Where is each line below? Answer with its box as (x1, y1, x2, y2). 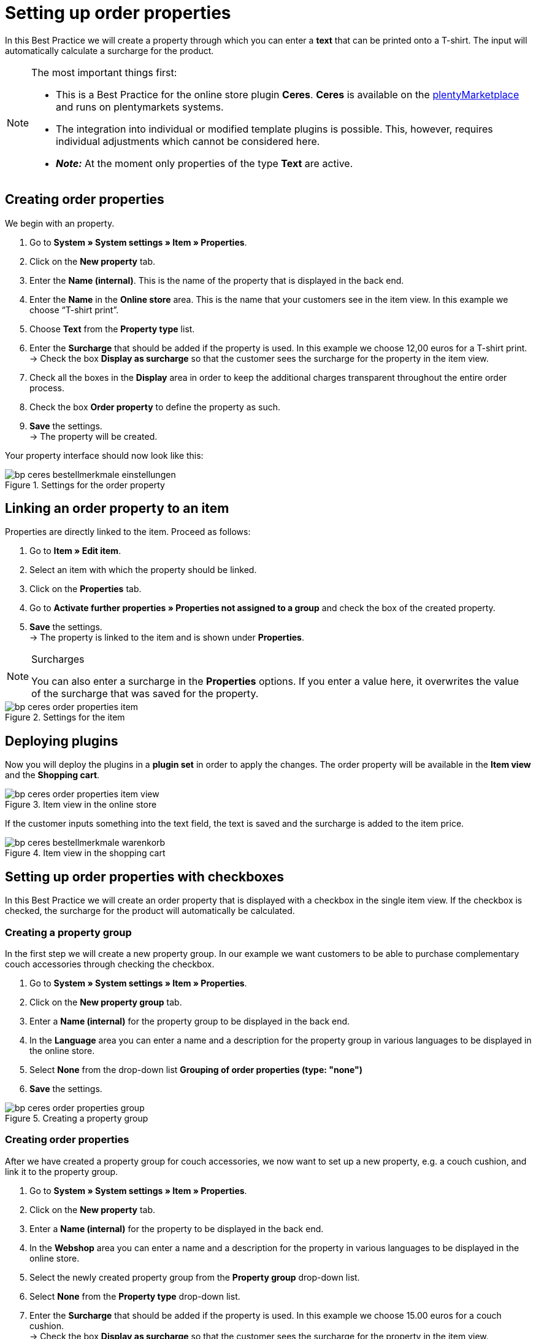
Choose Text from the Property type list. (29, 323, 195, 334)
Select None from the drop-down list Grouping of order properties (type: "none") (29, 1064, 363, 1075)
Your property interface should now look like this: (5, 450, 204, 461)
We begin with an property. (5, 217, 115, 228)
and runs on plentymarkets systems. (56, 100, 224, 113)
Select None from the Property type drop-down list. (29, 1290, 240, 1302)
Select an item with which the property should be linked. (29, 564, 257, 576)
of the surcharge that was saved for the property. (31, 687, 259, 700)
